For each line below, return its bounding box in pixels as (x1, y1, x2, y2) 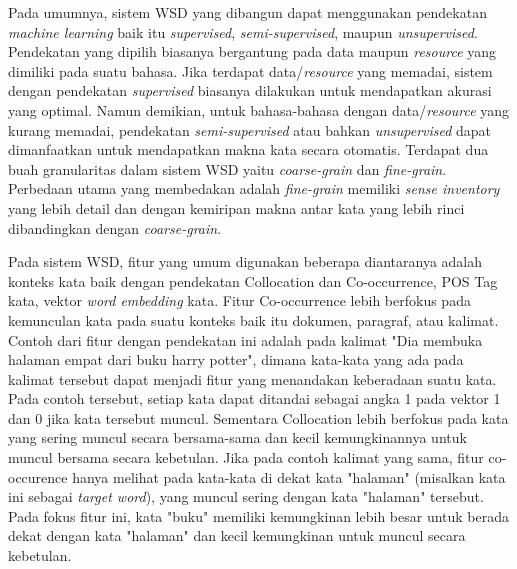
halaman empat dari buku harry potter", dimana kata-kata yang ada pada (8, 349, 464, 370)
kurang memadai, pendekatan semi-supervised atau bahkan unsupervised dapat (8, 119, 492, 140)
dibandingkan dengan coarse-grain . (8, 217, 222, 238)
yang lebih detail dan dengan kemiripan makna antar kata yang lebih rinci (8, 197, 465, 218)
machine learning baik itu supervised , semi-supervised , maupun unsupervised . (8, 21, 478, 42)
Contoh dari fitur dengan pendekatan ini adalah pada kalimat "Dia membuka (8, 329, 483, 350)
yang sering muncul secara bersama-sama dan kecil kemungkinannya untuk (8, 427, 467, 448)
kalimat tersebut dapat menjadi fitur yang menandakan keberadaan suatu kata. (8, 368, 497, 389)
